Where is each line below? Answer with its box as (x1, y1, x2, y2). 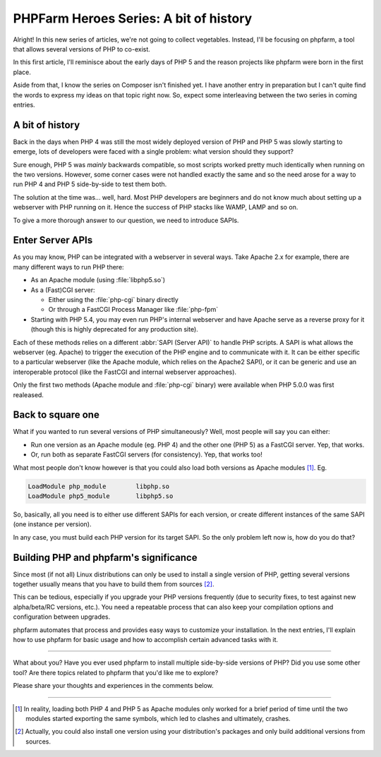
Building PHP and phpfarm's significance (13, 551, 198, 564)
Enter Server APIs (13, 234, 93, 246)
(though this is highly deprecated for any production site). (30, 325, 199, 334)
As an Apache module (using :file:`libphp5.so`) (30, 276, 166, 284)
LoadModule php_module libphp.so (28, 482, 169, 490)
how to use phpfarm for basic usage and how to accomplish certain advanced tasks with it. (13, 635, 279, 643)
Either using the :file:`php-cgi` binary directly (48, 296, 179, 303)
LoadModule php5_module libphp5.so (28, 492, 174, 500)
